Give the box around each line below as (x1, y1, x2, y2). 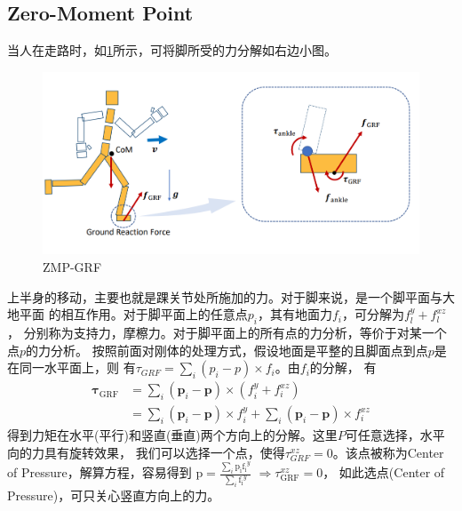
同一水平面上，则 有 (19, 358, 136, 377)
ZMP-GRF (43, 257, 102, 275)
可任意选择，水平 (345, 426, 445, 444)
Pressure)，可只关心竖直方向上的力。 (7, 486, 220, 505)
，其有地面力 (257, 305, 332, 323)
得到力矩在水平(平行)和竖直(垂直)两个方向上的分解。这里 (7, 426, 338, 444)
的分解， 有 (309, 358, 377, 377)
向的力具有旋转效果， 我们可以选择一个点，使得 (7, 443, 285, 461)
